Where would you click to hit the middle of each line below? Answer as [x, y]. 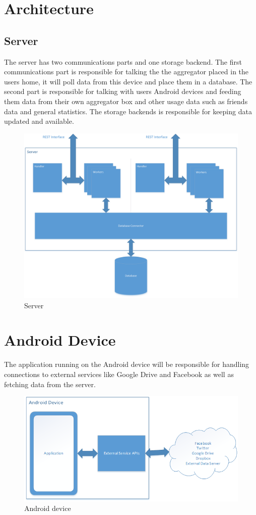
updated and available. [39, 121]
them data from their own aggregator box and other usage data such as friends [126, 101]
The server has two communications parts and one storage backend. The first [123, 61]
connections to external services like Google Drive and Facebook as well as [119, 374]
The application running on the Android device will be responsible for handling [127, 364]
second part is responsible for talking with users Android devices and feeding [123, 91]
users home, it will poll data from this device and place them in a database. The [128, 81]
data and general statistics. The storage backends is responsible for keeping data [128, 111]
